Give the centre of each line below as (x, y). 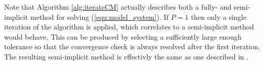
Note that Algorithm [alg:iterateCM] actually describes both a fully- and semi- (127, 7)
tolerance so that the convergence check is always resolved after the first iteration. (132, 46)
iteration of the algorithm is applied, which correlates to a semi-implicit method (129, 27)
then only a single (219, 17)
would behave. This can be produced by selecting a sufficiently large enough (123, 36)
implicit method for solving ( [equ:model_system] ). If (86, 17)
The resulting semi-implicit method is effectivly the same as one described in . (126, 56)
